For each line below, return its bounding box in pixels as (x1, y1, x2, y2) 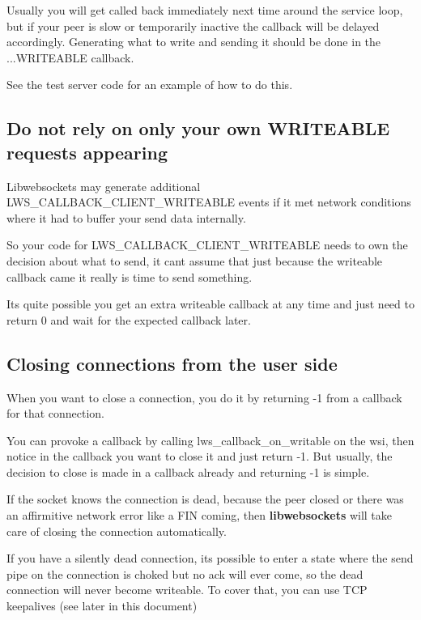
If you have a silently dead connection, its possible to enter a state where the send (6, 550, 414, 567)
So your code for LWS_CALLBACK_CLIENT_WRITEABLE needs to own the (6, 236, 408, 253)
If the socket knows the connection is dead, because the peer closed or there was (6, 490, 404, 507)
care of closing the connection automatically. (6, 522, 227, 539)
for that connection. (6, 405, 105, 422)
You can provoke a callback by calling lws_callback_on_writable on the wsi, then (6, 431, 415, 448)
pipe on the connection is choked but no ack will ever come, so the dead (6, 565, 364, 582)
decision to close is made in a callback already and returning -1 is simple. (6, 463, 370, 480)
